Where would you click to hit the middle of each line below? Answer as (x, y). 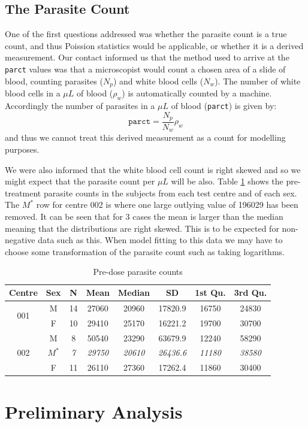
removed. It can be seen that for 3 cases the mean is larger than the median (144, 216)
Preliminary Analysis (94, 411)
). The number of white (258, 81)
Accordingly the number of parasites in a (80, 105)
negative (20, 240)
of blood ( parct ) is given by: (224, 105)
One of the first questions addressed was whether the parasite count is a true (146, 34)
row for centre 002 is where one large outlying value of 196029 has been (167, 205)
